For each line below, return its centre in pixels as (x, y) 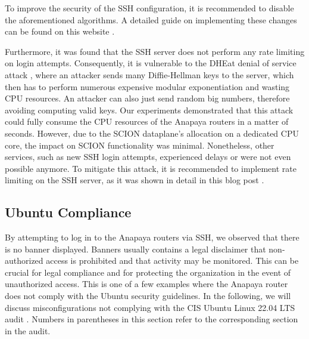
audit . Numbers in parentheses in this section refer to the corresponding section (152, 319)
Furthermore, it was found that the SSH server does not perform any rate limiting (155, 51)
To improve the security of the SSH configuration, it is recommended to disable (149, 8)
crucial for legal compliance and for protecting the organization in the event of (148, 272)
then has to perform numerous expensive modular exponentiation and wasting (147, 86)
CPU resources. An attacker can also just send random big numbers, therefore (147, 98)
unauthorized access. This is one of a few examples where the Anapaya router (146, 284)
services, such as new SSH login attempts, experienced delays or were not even (148, 157)
